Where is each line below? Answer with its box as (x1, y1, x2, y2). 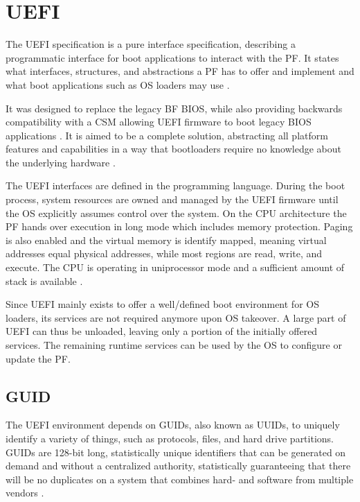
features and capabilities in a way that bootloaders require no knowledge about (6, 141, 341, 156)
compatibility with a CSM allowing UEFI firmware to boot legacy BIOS (6, 114, 312, 129)
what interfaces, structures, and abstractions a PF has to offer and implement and (6, 64, 354, 78)
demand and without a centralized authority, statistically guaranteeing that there (6, 458, 351, 473)
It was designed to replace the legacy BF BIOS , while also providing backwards (6, 101, 343, 115)
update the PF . (6, 351, 71, 365)
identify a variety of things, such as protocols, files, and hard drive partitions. (6, 431, 334, 445)
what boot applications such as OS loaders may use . (6, 77, 230, 92)
